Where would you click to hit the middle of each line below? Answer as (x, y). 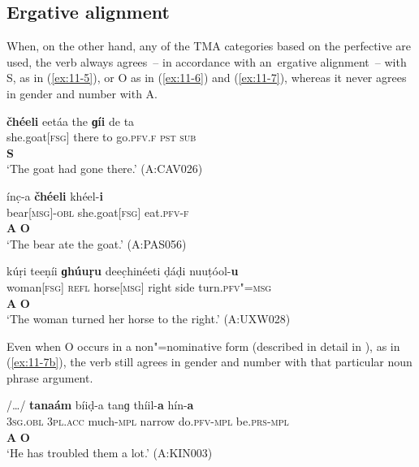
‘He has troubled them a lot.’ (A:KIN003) (110, 453)
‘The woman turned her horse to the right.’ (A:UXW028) (149, 319)
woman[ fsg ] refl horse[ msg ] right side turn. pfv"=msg (139, 286)
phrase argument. (50, 377)
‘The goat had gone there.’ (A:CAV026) (105, 169)
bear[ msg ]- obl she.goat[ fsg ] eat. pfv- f (98, 212)
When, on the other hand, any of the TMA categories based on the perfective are (209, 46)
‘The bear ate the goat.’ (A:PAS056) (97, 243)
